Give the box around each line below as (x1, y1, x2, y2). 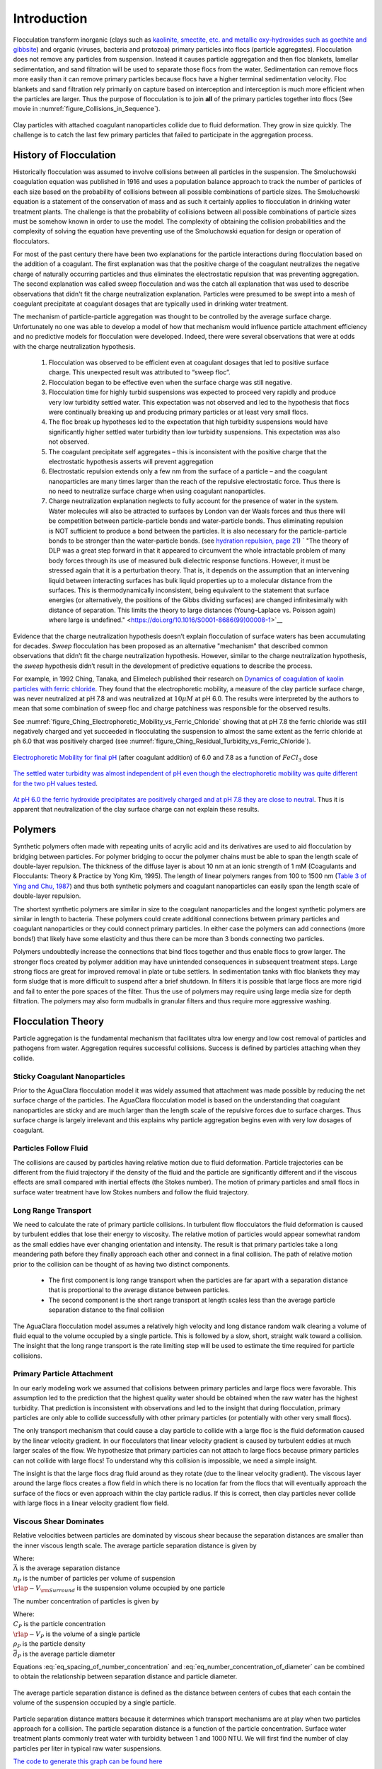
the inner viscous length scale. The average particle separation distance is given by (13, 1541, 257, 1550)
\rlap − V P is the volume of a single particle (13, 1630, 141, 1640)
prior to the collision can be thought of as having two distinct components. (13, 1260, 230, 1268)
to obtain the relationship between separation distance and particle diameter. (13, 1672, 238, 1681)
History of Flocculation (13, 149, 117, 161)
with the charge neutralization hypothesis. (13, 342, 136, 350)
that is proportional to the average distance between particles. (48, 1286, 230, 1294)
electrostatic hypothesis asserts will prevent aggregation (48, 457, 214, 466)
